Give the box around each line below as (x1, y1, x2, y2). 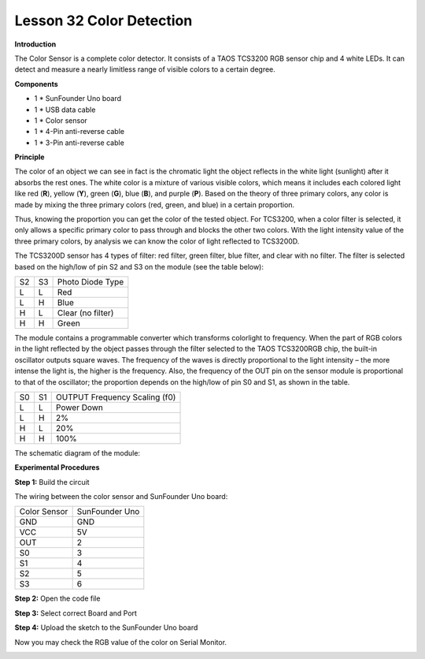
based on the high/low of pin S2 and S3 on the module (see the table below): (14, 262, 264, 271)
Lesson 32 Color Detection (14, 12, 193, 29)
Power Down (55, 402, 104, 413)
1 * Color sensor (34, 115, 88, 125)
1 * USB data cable (34, 105, 96, 114)
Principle (14, 152, 45, 162)
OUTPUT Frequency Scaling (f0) (55, 391, 176, 402)
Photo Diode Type (57, 276, 124, 287)
